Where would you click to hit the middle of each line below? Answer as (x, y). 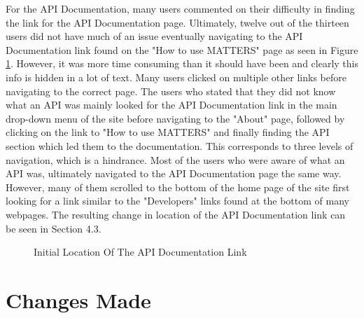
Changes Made (78, 299)
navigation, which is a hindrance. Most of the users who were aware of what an (175, 159)
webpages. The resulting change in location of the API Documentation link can (176, 214)
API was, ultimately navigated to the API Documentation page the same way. (174, 173)
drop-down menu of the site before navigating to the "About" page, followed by (175, 118)
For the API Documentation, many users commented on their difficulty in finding (180, 8)
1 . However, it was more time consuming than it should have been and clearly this (182, 63)
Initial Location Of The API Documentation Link (140, 252)
